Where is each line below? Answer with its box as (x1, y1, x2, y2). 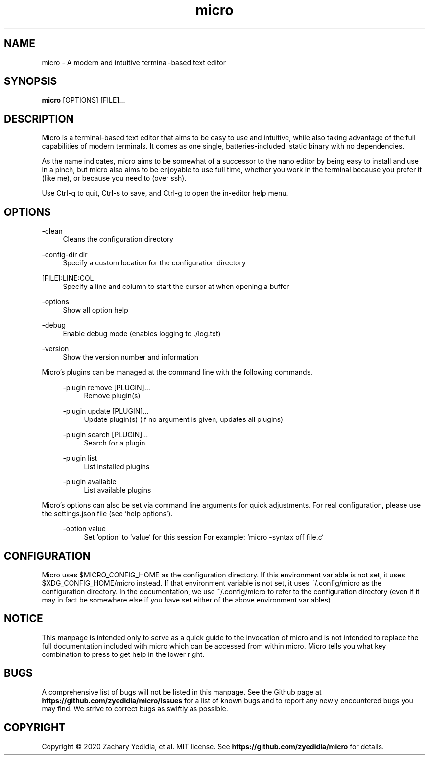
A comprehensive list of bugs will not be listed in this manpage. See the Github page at (42, 687, 322, 696)
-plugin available (63, 477, 117, 486)
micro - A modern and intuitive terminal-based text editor (42, 58, 226, 67)
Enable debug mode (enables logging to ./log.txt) (63, 329, 221, 338)
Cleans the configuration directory (63, 235, 173, 244)
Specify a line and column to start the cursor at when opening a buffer (63, 282, 289, 291)
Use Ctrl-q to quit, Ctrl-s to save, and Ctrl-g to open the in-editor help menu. (42, 189, 288, 198)
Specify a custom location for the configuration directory (63, 259, 246, 267)
